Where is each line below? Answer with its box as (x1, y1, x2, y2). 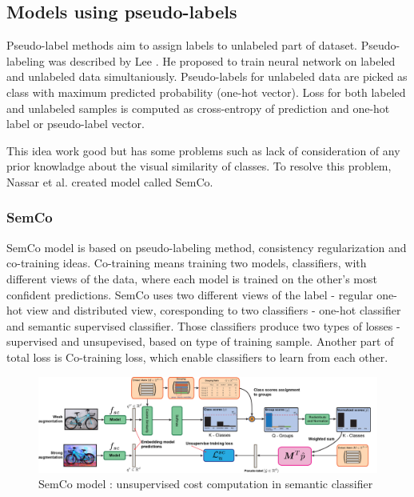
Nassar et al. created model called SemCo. (6, 173, 213, 190)
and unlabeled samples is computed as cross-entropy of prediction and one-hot (6, 99, 390, 116)
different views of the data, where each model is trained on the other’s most (6, 270, 377, 287)
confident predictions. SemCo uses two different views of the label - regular (6, 286, 373, 303)
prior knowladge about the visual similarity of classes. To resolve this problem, (6, 158, 392, 174)
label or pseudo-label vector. (6, 115, 145, 132)
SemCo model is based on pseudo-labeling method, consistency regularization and (6, 238, 407, 255)
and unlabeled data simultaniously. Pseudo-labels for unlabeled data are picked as (6, 68, 408, 85)
